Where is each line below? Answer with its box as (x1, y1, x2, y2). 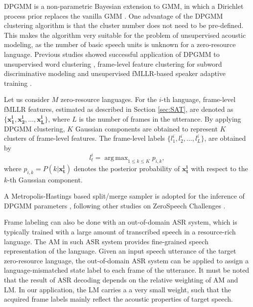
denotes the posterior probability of (73, 163, 180, 173)
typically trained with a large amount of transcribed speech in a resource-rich (4, 226, 236, 236)
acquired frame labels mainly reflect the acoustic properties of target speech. (4, 294, 233, 304)
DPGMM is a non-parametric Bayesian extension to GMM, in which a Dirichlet (4, 1, 244, 11)
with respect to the (191, 163, 248, 173)
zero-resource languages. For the (60, 94, 157, 104)
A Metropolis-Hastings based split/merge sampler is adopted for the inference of (4, 191, 245, 201)
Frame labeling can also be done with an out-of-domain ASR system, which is (4, 217, 237, 227)
